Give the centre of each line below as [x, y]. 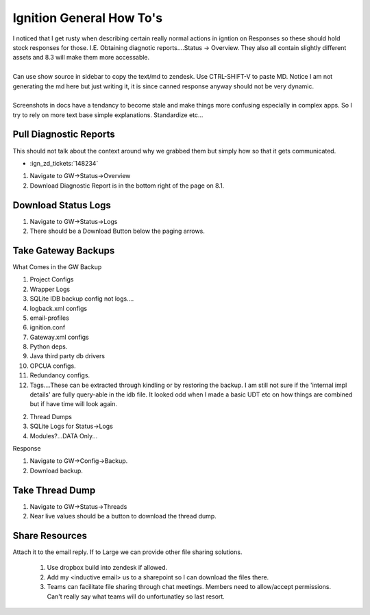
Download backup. [57, 470]
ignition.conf [48, 327]
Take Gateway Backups [64, 250]
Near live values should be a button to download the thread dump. [123, 516]
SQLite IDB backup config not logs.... [82, 299]
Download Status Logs [62, 205]
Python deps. [49, 347]
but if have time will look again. [74, 404]
